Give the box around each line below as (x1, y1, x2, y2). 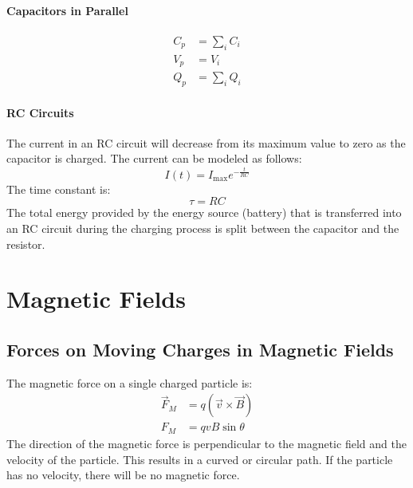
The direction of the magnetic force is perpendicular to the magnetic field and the (6, 435, 407, 451)
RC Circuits (6, 104, 74, 120)
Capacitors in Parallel (6, 2, 128, 18)
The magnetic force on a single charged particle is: (6, 374, 253, 391)
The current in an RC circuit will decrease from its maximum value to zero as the (6, 134, 406, 151)
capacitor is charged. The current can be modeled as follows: (6, 150, 302, 167)
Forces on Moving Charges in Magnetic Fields (6, 337, 394, 361)
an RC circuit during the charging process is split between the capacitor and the (6, 220, 399, 237)
